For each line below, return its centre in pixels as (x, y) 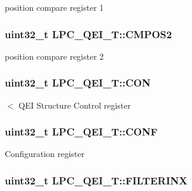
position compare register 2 (54, 56)
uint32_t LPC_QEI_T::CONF (81, 132)
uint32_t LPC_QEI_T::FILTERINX (96, 180)
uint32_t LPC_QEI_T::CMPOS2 (89, 34)
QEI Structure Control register (75, 105)
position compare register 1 (54, 7)
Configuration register (45, 154)
